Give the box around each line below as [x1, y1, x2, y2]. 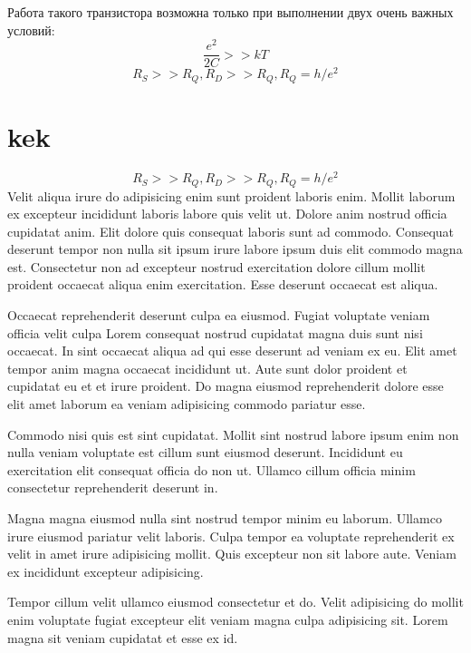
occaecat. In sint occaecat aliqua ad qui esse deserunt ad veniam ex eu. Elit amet [7, 341, 457, 360]
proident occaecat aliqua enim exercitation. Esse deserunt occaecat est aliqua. [7, 275, 438, 294]
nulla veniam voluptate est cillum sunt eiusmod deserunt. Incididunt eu [7, 443, 403, 462]
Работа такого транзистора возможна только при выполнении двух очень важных [7, 3, 454, 21]
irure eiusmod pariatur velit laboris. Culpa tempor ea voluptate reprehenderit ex [7, 526, 455, 545]
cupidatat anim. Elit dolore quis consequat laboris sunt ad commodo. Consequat [7, 221, 455, 240]
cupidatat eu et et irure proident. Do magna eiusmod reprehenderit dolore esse [7, 376, 444, 395]
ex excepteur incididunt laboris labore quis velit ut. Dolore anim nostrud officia [7, 204, 447, 223]
